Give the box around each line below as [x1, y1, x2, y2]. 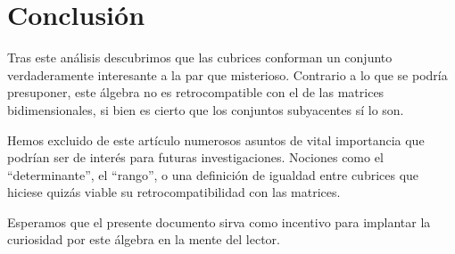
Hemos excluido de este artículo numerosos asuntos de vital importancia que [7, 130, 425, 149]
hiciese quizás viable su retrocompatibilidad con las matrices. [7, 183, 341, 201]
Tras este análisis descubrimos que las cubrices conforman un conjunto [7, 48, 393, 67]
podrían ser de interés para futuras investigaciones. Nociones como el [7, 148, 384, 167]
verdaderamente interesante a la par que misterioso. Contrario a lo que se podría [7, 65, 448, 84]
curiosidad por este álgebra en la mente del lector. [7, 230, 280, 249]
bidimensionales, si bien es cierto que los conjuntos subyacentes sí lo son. [7, 100, 404, 119]
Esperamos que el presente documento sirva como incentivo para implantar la [7, 212, 431, 231]
